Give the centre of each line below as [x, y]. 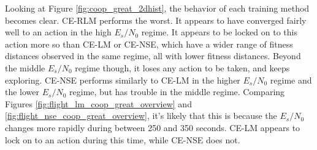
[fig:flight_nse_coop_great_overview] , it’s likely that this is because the [141, 116]
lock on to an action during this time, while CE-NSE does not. [123, 139]
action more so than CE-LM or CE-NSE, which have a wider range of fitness [149, 44]
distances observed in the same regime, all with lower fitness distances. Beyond [153, 56]
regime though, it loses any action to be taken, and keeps [182, 67]
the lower [22, 92]
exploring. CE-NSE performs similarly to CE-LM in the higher [123, 80]
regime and [291, 80]
